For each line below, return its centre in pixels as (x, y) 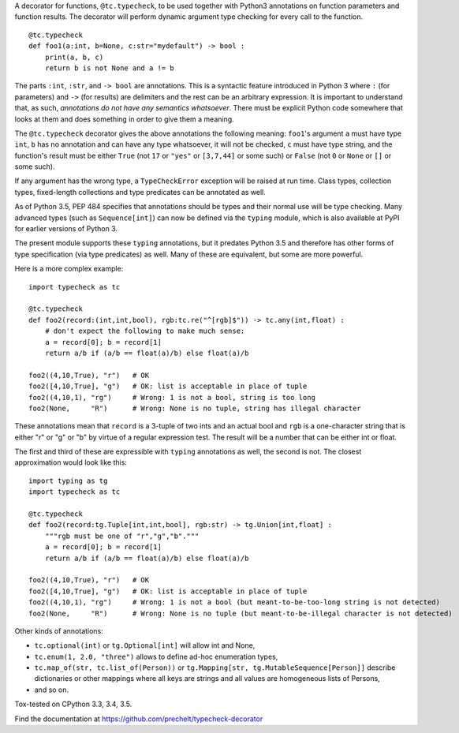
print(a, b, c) (74, 57)
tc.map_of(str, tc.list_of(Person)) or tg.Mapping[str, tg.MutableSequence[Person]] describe (215, 668)
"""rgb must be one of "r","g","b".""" (122, 536)
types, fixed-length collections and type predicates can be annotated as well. (140, 192)
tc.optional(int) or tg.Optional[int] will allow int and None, (145, 645)
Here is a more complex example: (69, 269)
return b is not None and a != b (110, 68)
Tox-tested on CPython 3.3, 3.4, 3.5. (73, 704)
